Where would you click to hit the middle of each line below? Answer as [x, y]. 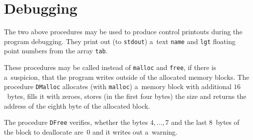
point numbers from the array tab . [56, 51]
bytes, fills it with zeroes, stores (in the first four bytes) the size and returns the [127, 96]
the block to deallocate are [44, 131]
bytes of [228, 122]
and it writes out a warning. [135, 131]
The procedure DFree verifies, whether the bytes [76, 122]
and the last [189, 122]
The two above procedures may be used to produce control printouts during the [123, 32]
